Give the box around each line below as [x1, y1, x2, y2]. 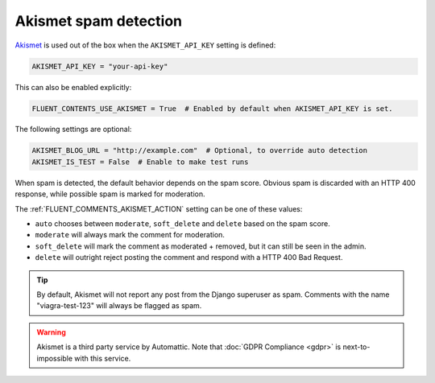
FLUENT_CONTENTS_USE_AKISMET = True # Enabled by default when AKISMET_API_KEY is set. [31, 104, 394, 113]
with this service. [73, 353, 131, 363]
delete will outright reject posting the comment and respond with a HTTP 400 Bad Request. [35, 253, 343, 262]
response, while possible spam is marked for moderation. [14, 189, 205, 199]
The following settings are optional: [14, 125, 132, 134]
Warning [36, 327, 66, 337]
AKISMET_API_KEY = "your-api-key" [31, 61, 168, 71]
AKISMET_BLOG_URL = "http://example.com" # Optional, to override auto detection [31, 146, 368, 155]
